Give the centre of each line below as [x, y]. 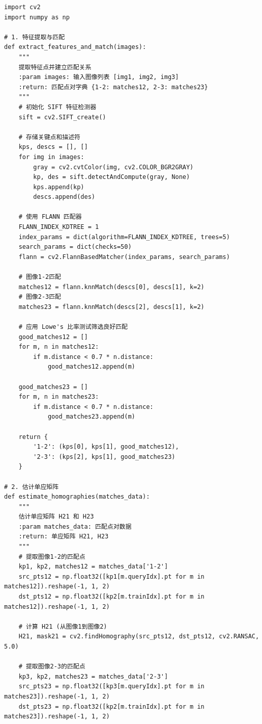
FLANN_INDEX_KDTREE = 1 [59, 227]
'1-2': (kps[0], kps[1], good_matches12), [106, 447]
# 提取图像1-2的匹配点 [52, 557]
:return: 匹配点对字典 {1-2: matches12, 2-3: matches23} [113, 87]
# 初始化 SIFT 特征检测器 [57, 107]
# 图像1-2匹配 [40, 277]
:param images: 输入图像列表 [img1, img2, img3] [99, 77]
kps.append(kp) [59, 187]
